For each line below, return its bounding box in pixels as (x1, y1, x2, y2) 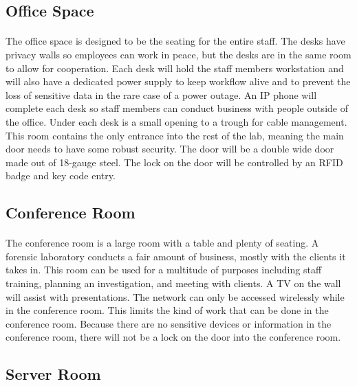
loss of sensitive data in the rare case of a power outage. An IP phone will (6, 87, 317, 102)
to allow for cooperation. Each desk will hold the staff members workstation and (6, 60, 344, 75)
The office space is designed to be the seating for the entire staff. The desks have (6, 34, 345, 48)
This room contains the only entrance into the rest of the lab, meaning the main (6, 128, 344, 142)
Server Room (6, 363, 101, 385)
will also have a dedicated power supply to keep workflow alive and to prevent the (6, 74, 351, 89)
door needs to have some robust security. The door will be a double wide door (6, 141, 334, 156)
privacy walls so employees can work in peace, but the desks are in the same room (6, 47, 351, 61)
